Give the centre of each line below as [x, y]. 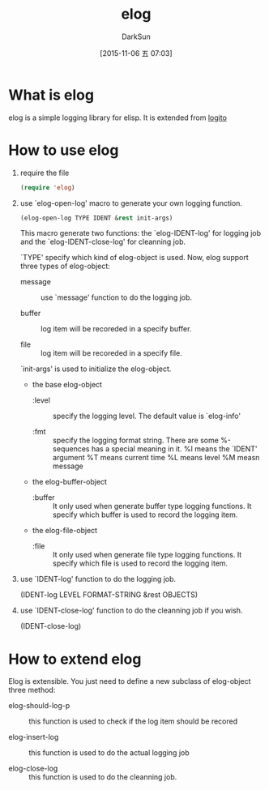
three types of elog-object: [65, 266]
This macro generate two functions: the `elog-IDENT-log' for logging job [141, 233]
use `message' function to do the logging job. [116, 297]
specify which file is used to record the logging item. [140, 563]
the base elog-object [67, 385]
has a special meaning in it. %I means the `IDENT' [174, 449]
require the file [45, 173]
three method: [32, 690]
